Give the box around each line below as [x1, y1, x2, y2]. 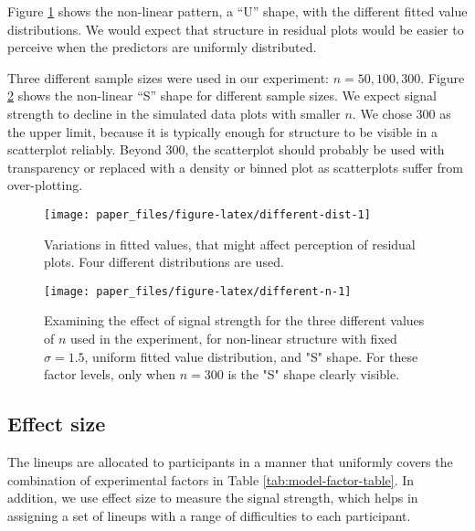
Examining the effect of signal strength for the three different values [44, 311, 425, 330]
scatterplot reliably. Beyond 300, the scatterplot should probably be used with [7, 140, 445, 159]
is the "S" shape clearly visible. [227, 365, 400, 384]
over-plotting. [7, 175, 83, 195]
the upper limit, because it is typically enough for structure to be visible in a [7, 122, 438, 141]
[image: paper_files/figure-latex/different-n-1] [44, 284, 352, 298]
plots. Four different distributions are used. [44, 252, 284, 271]
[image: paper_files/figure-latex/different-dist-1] [44, 207, 371, 221]
